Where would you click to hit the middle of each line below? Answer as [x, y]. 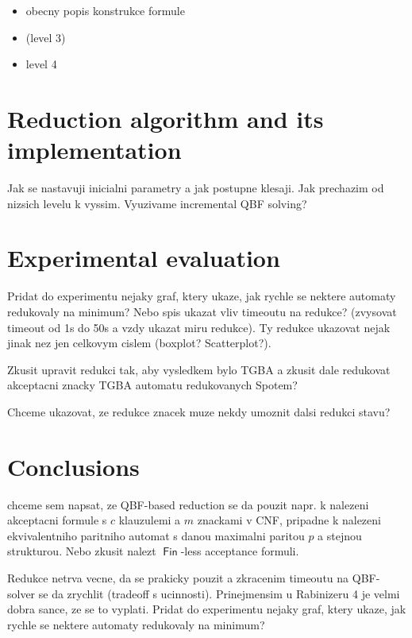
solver [21, 593]
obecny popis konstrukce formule [105, 10]
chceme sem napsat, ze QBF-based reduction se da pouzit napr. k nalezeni [188, 504]
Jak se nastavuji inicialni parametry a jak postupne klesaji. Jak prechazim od [196, 188]
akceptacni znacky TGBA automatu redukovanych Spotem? [152, 385]
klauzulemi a [150, 520]
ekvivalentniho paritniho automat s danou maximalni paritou [156, 535]
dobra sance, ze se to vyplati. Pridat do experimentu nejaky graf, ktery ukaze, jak [207, 609]
